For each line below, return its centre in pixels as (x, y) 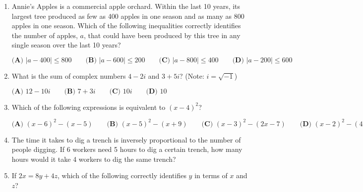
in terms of (211, 175)
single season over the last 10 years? (66, 45)
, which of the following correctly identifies (122, 175)
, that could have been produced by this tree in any (162, 35)
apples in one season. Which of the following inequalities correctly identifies (126, 25)
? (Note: (192, 75)
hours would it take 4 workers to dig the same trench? (94, 159)
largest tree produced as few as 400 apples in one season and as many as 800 (128, 16)
